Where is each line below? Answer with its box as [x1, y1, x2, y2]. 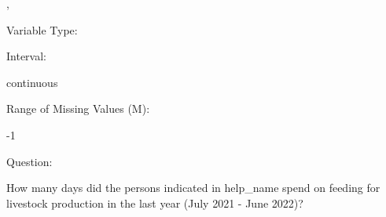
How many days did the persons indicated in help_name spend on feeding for [6, 179, 380, 196]
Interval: [6, 48, 46, 64]
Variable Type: [6, 21, 78, 38]
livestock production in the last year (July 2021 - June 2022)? [6, 194, 303, 211]
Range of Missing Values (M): [6, 100, 150, 117]
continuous [6, 74, 58, 90]
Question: [6, 153, 53, 169]
